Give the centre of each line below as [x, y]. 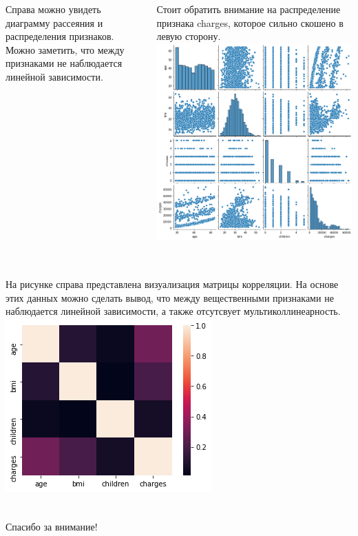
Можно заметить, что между [65, 49]
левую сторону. [189, 36]
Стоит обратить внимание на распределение [249, 9]
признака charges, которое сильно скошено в [250, 22]
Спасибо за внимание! [52, 527]
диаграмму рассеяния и [54, 22]
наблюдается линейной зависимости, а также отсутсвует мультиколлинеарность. [173, 311]
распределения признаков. [60, 36]
